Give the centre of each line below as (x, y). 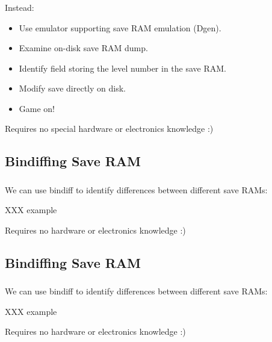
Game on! (37, 108)
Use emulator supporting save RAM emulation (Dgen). (120, 27)
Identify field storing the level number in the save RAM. (122, 68)
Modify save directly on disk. (72, 88)
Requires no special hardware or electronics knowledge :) (109, 129)
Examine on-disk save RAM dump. (83, 48)
